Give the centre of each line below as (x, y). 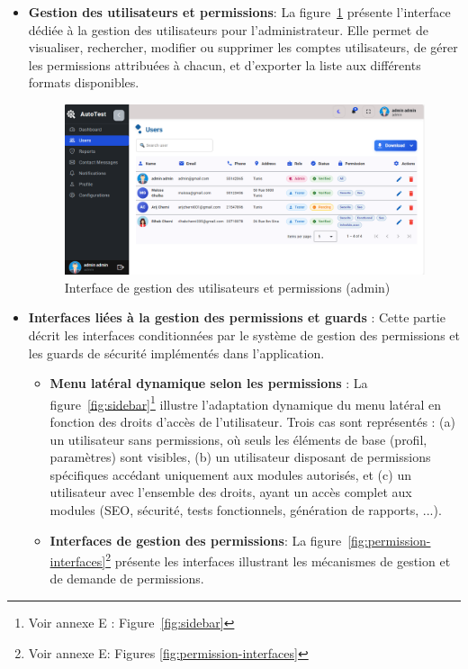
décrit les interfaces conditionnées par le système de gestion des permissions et (244, 334)
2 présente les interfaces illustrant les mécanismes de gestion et (278, 560)
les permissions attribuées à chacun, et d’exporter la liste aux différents (225, 64)
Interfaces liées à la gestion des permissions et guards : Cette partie (237, 317)
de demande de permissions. (127, 579)
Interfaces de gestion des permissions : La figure (196, 540)
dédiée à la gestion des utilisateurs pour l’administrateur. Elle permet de (228, 29)
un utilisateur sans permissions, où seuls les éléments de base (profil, (238, 439)
